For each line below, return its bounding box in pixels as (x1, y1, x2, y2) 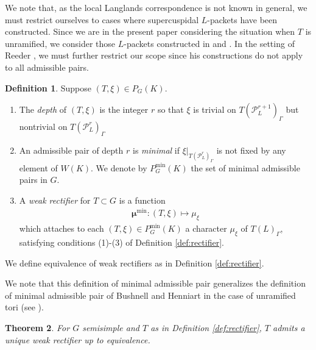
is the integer (99, 103, 149, 116)
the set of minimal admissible (191, 161, 300, 174)
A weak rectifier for (19, 193, 91, 206)
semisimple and (82, 321, 139, 334)
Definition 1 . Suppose (5, 81, 92, 94)
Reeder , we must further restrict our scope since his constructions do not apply (5, 49, 303, 62)
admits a (273, 321, 305, 334)
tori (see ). (5, 301, 44, 313)
